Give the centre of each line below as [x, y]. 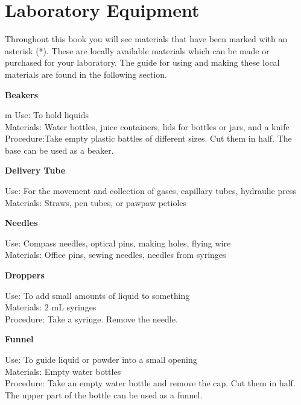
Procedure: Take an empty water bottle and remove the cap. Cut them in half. [150, 383]
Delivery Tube [35, 170]
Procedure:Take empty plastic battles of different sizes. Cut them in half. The [148, 138]
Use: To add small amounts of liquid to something [97, 295]
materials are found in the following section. [86, 74]
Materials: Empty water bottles [63, 371]
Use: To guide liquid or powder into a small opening [101, 359]
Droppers [25, 275]
